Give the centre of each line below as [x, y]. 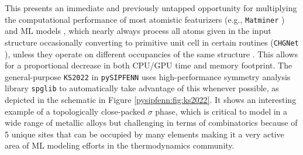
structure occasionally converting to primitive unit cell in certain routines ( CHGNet [152, 42]
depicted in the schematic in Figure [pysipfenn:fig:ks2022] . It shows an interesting [151, 99]
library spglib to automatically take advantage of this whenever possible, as [142, 88]
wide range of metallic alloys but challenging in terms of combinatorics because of [151, 123]
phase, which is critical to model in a [221, 111]
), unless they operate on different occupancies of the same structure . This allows [151, 54]
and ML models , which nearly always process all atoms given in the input [138, 31]
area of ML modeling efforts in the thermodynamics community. [120, 145]
